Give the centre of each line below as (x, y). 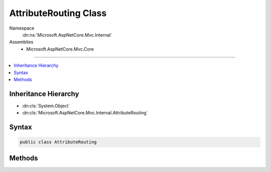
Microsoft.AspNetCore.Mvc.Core (60, 49)
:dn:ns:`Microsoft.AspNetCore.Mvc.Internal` (67, 35)
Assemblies (21, 42)
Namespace (22, 28)
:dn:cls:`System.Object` (46, 106)
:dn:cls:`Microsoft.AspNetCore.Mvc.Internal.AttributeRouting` (85, 113)
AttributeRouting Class (58, 13)
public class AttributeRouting (58, 142)
